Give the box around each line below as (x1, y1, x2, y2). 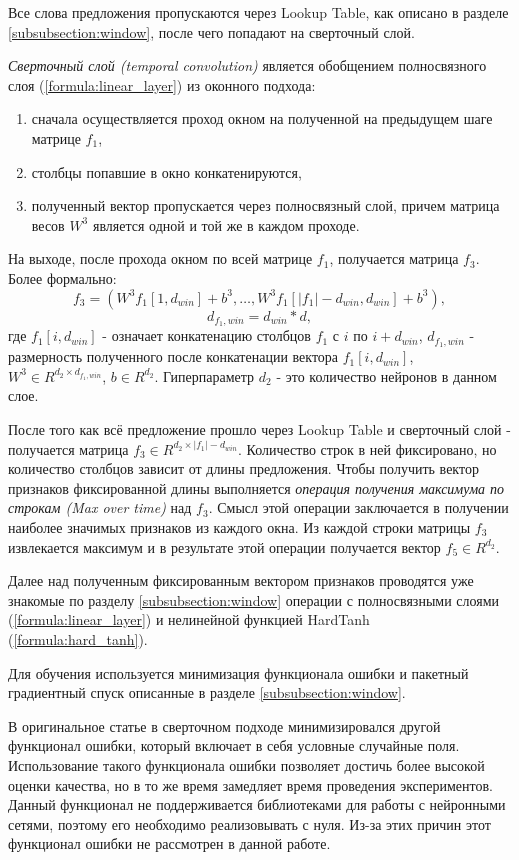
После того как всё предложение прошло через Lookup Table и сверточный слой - (8, 419, 511, 440)
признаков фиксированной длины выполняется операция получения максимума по (8, 477, 505, 498)
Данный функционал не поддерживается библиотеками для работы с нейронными (8, 794, 506, 815)
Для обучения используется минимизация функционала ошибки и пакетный (8, 662, 469, 683)
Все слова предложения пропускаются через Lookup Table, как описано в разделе (8, 2, 509, 22)
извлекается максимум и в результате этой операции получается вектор (8, 536, 441, 557)
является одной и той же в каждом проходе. (92, 214, 360, 235)
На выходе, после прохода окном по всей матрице (8, 248, 313, 269)
